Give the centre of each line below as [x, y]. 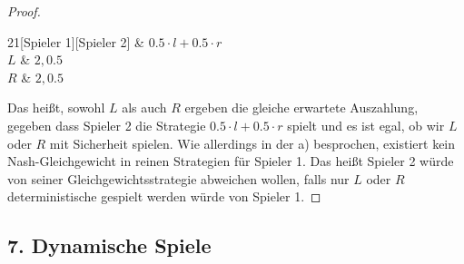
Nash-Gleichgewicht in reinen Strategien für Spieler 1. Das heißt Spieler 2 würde [231, 161]
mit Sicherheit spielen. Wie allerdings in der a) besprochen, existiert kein [252, 143]
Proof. [24, 11]
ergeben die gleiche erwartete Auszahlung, [301, 108]
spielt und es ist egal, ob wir [366, 125]
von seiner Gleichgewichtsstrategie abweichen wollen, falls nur [178, 178]
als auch [144, 108]
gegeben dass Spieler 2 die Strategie [107, 125]
